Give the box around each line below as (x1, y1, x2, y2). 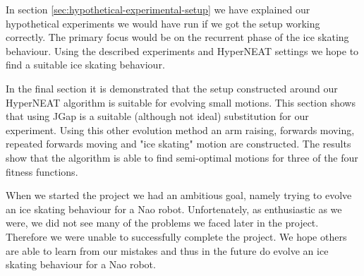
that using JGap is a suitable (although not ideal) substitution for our (6, 109, 309, 124)
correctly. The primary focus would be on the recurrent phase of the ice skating (6, 30, 349, 44)
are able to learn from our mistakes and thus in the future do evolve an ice (6, 243, 329, 258)
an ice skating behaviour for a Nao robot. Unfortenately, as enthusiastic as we (6, 201, 342, 216)
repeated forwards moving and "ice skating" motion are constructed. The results (6, 136, 351, 151)
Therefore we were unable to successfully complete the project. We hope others (6, 229, 347, 244)
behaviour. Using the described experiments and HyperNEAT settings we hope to (6, 43, 359, 58)
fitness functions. (6, 164, 78, 179)
